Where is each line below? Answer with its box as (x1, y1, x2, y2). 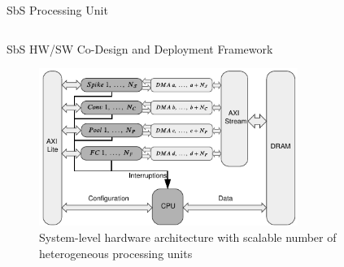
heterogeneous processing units (39, 244, 193, 261)
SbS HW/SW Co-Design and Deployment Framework (7, 40, 273, 57)
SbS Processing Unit (7, 2, 108, 18)
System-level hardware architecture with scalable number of (39, 228, 337, 245)
